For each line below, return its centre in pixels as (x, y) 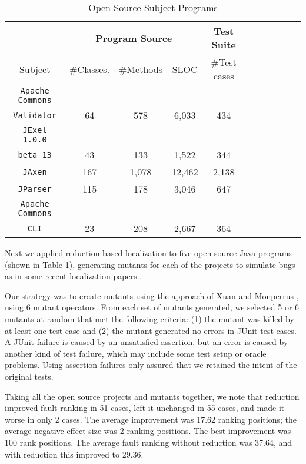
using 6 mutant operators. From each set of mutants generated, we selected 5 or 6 (152, 307)
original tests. (29, 376)
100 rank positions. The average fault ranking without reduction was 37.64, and (149, 442)
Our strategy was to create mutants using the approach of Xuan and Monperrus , (152, 295)
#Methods (141, 69)
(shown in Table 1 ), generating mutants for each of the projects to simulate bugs (150, 264)
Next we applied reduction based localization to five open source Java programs (148, 253)
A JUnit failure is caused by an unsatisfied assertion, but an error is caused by (147, 342)
